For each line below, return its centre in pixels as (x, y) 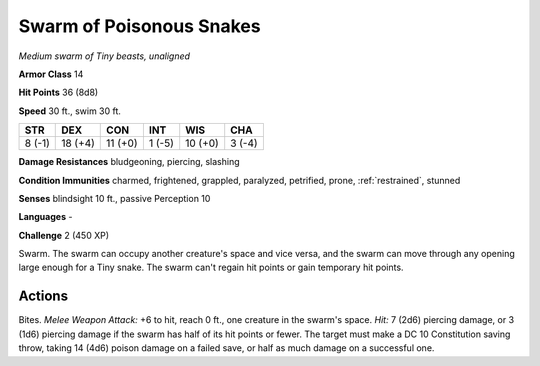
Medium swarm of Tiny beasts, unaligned (104, 56)
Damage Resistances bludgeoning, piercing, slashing (129, 162)
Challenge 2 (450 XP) (64, 235)
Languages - (45, 217)
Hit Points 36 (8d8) (58, 92)
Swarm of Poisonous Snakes (139, 26)
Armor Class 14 (51, 74)
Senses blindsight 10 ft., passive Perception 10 (114, 198)
